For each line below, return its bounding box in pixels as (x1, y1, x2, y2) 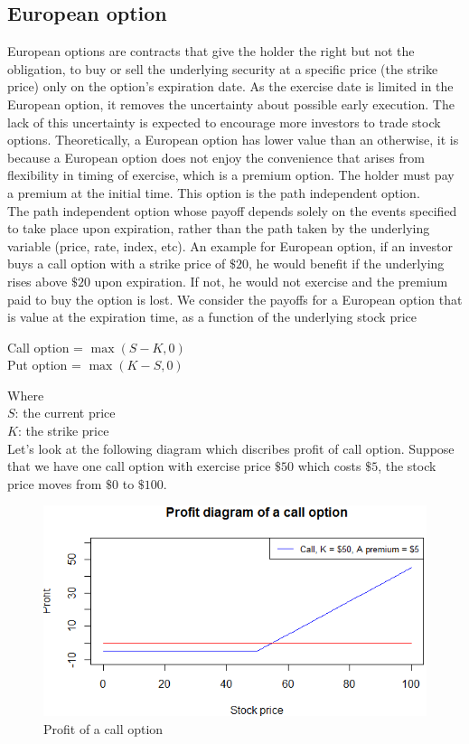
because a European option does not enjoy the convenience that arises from (7, 147, 425, 166)
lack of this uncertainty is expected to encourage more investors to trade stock (7, 112, 441, 131)
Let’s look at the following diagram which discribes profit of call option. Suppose (7, 438, 455, 457)
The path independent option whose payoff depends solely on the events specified (7, 201, 457, 220)
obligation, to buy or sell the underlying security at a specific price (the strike (7, 59, 438, 78)
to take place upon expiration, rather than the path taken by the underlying (7, 219, 430, 238)
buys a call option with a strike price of (7, 254, 226, 273)
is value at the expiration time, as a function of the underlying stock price (7, 307, 417, 326)
